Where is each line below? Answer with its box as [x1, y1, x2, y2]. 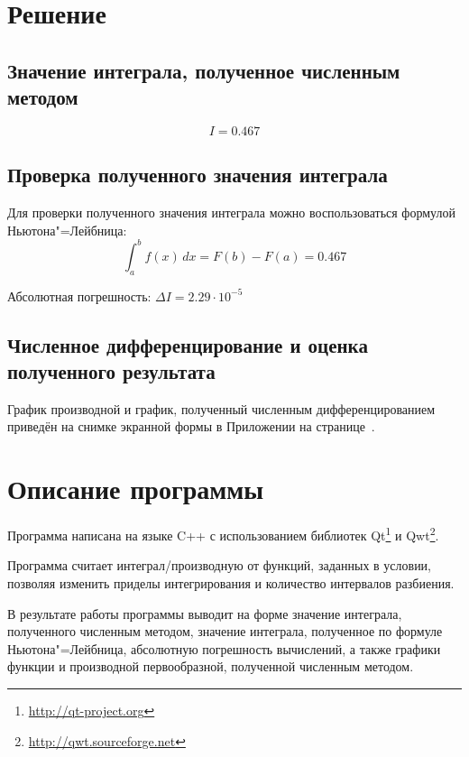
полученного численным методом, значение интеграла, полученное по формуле [7, 622, 443, 641]
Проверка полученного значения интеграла [7, 161, 388, 189]
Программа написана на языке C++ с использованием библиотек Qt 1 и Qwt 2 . [7, 523, 439, 544]
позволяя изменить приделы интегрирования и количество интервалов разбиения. [7, 574, 455, 592]
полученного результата [7, 357, 216, 385]
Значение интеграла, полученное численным [7, 56, 400, 84]
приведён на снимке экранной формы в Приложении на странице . [7, 417, 375, 436]
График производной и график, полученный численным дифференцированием [7, 399, 436, 418]
